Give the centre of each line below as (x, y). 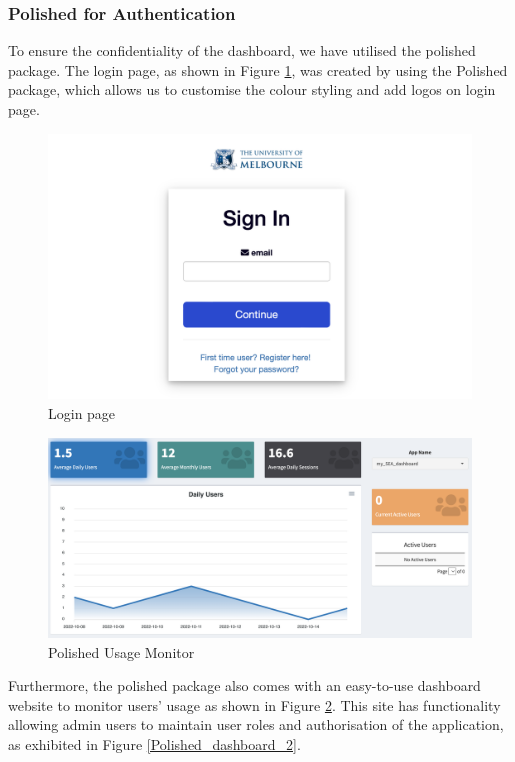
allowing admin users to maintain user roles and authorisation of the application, (256, 724)
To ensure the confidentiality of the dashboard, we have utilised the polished (242, 50)
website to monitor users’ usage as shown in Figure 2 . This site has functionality (254, 704)
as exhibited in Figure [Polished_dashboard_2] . (154, 743)
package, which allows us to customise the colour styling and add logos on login (252, 89)
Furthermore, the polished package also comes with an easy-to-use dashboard (244, 685)
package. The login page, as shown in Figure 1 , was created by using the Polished (258, 69)
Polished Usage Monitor (121, 651)
